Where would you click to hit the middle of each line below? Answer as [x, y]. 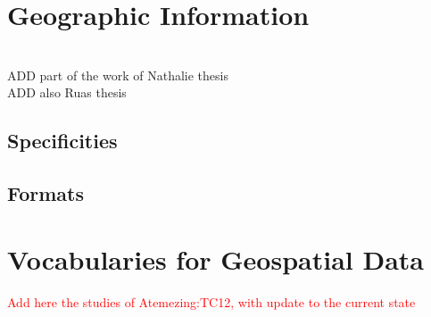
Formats [46, 193]
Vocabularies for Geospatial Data [215, 259]
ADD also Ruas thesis [67, 92]
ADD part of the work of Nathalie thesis [118, 75]
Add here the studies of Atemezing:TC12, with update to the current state [211, 301]
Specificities [62, 141]
